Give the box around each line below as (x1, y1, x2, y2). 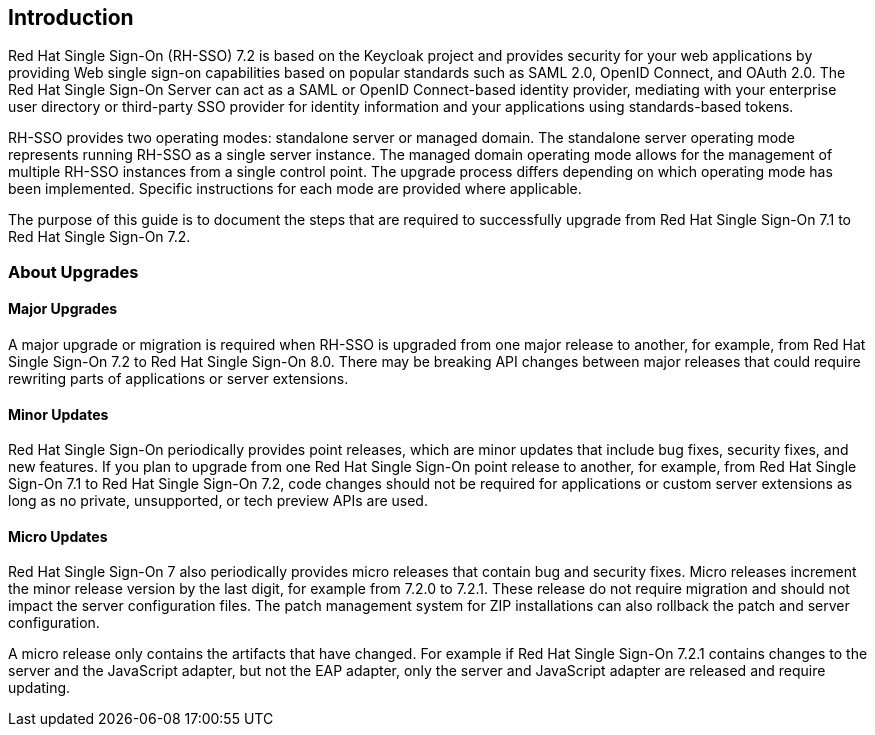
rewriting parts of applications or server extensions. (8, 370, 349, 388)
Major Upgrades (8, 300, 118, 318)
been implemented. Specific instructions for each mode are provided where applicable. (8, 180, 582, 198)
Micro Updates (8, 527, 108, 545)
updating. (8, 679, 71, 697)
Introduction (8, 5, 134, 30)
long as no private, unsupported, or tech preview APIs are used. (8, 492, 428, 510)
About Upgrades (8, 261, 139, 282)
